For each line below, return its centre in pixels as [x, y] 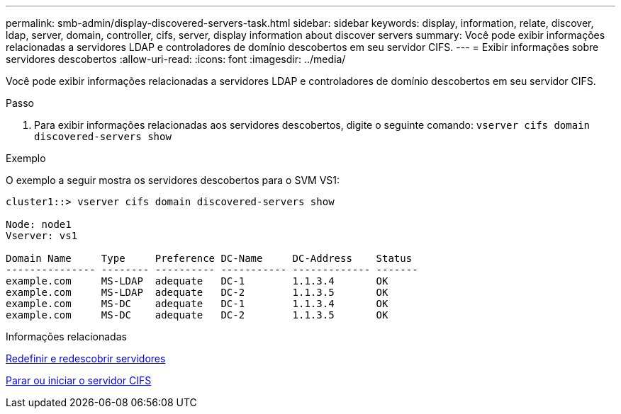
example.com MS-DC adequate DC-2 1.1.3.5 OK [197, 315]
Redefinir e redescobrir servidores [86, 358]
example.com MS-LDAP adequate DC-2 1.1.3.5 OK [197, 292]
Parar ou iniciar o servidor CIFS [79, 380]
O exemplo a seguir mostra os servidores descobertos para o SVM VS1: [173, 180]
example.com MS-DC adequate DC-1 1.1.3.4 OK [197, 304]
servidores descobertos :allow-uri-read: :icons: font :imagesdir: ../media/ [176, 59]
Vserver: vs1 [42, 236]
